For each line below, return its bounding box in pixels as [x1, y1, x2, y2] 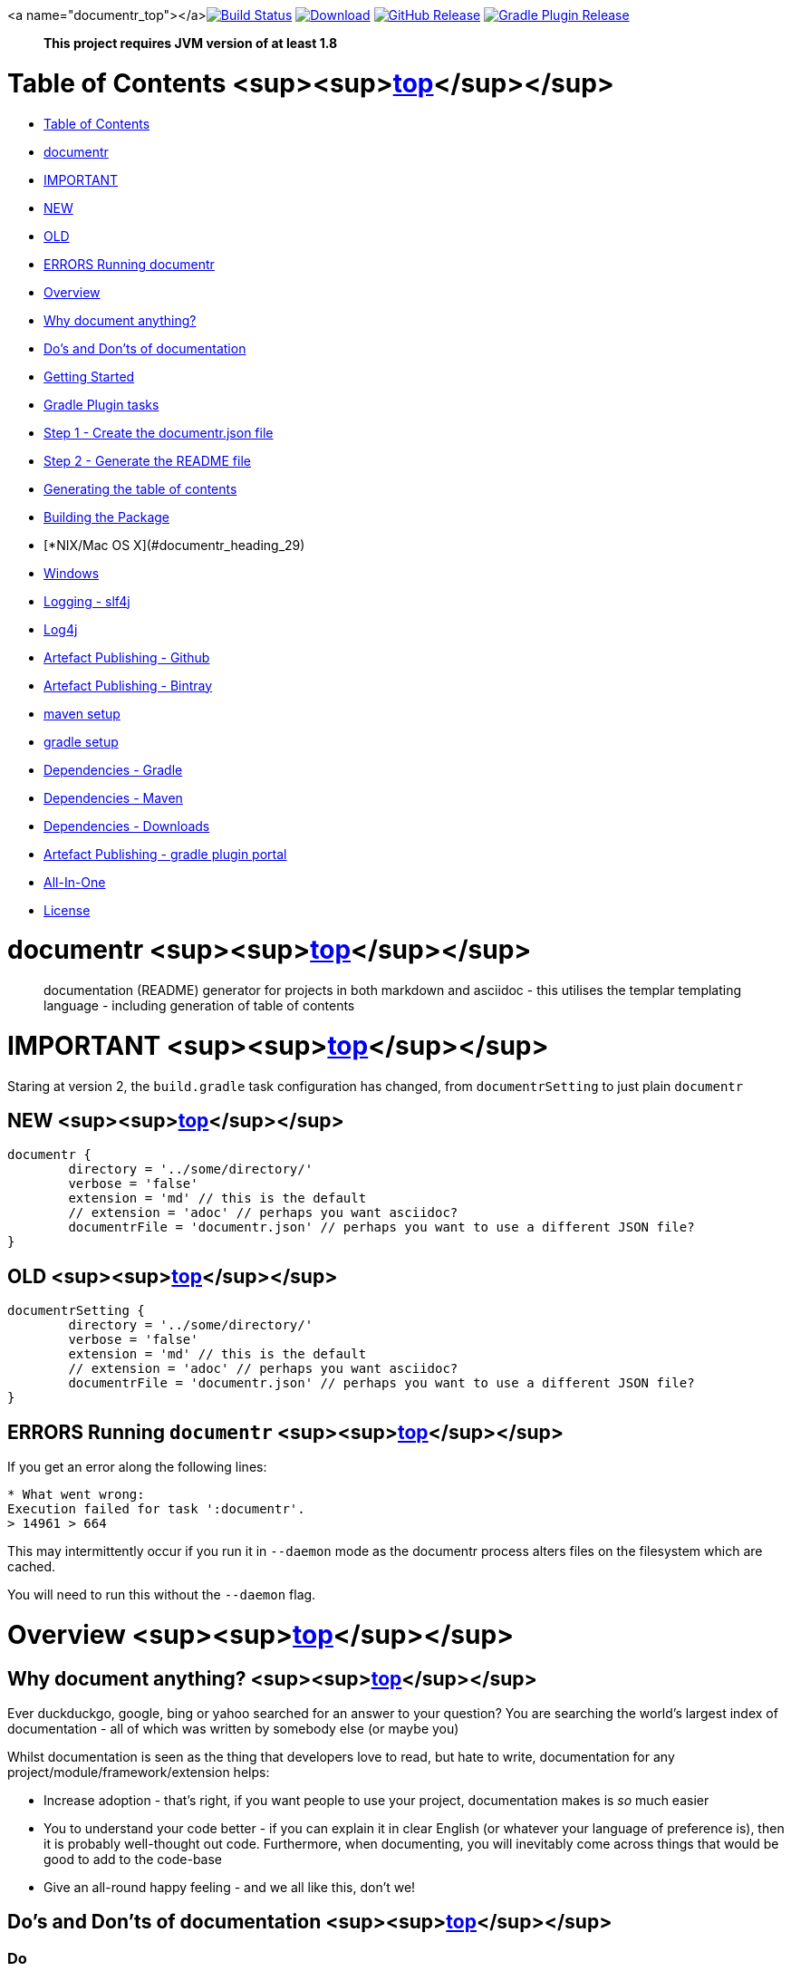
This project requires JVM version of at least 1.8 [43, 35, 338, 51]
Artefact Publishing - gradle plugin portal [43, 845, 287, 862]
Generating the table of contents [43, 480, 237, 497]
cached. [7, 1559, 56, 1575]
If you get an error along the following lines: [7, 1459, 267, 1475]
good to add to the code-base [43, 1850, 223, 1867]
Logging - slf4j [43, 593, 130, 609]
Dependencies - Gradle [43, 761, 183, 778]
